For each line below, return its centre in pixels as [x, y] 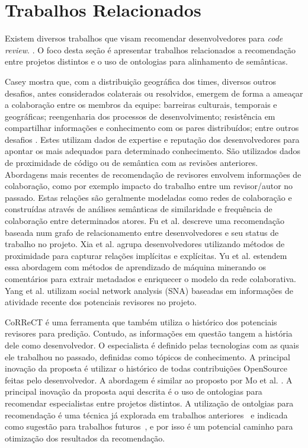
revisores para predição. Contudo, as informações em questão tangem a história [149, 333]
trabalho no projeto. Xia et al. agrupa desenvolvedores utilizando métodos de [145, 244]
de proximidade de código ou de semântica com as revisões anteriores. [131, 163]
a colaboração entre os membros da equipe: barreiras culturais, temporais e [141, 105]
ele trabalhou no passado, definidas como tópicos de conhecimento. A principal [147, 356]
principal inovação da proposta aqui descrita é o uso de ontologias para [134, 391]
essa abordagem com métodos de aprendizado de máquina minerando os [136, 267]
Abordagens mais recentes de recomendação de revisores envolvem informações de [153, 174]
